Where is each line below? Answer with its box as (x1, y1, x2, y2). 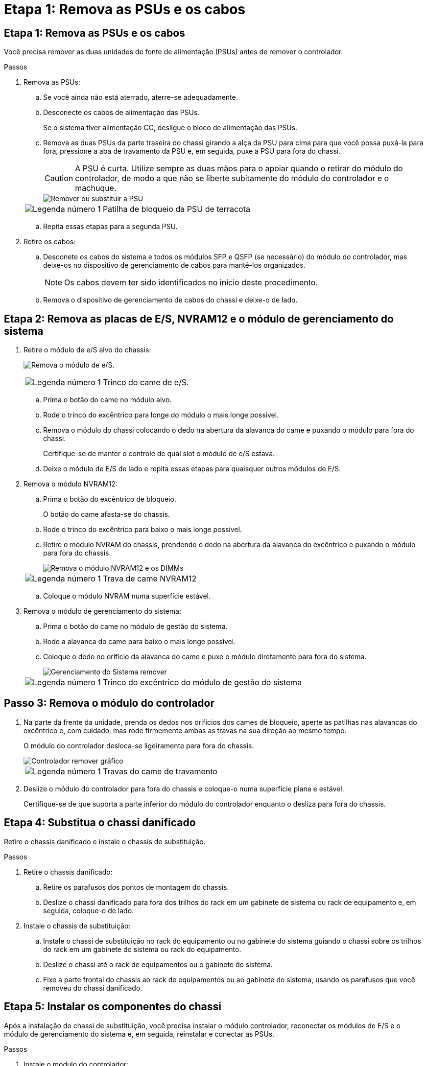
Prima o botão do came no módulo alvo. (43, 395, 172, 404)
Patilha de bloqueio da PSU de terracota (102, 204, 250, 214)
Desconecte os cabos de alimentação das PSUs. (43, 108, 200, 117)
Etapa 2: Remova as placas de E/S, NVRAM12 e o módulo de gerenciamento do (4, 312, 394, 325)
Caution (45, 173, 73, 184)
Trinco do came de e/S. (102, 377, 189, 388)
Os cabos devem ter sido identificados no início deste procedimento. (64, 278, 318, 288)
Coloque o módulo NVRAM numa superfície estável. (43, 592, 211, 601)
